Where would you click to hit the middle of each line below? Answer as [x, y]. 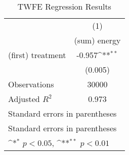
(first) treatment [37, 55]
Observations [31, 84]
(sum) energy [97, 40]
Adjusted [24, 99]
